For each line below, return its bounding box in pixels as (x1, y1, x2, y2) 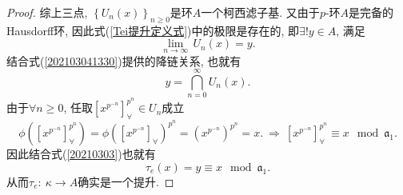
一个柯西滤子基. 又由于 (201, 4, 320, 20)
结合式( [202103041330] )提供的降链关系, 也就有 (6, 52, 241, 69)
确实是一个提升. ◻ (78, 173, 174, 189)
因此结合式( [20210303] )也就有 (6, 145, 156, 162)
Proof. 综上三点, (6, 4, 88, 20)
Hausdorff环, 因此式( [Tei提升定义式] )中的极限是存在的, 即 (6, 22, 300, 38)
